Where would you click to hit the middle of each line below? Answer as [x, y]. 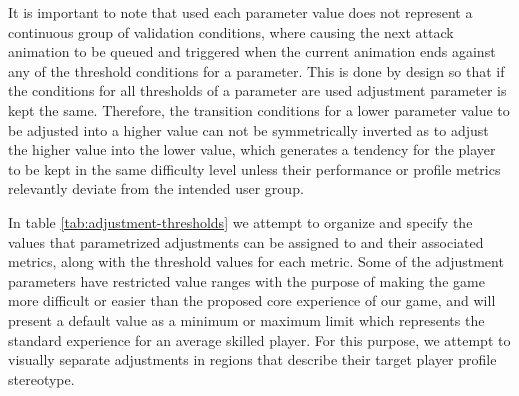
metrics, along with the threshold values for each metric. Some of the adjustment [256, 261]
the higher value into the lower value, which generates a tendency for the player [252, 149]
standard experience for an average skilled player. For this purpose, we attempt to [259, 339]
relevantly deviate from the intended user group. [156, 188]
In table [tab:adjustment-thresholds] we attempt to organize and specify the [240, 221]
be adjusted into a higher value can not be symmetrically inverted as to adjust [248, 129]
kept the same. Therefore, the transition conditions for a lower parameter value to [259, 109]
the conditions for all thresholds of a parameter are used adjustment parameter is [257, 90]
